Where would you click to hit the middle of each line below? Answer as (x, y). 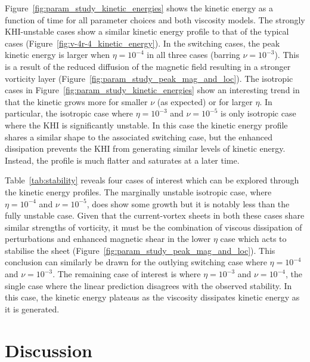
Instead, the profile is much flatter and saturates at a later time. (122, 160)
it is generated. (32, 309)
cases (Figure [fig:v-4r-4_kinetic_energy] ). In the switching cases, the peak (142, 43)
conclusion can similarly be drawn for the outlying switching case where (136, 262)
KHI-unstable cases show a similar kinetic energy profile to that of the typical (147, 31)
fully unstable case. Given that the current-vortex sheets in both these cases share (155, 215)
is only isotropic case (258, 113)
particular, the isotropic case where (69, 113)
